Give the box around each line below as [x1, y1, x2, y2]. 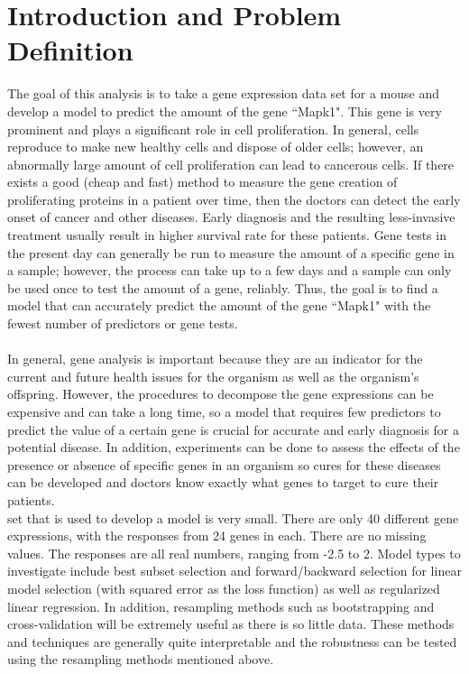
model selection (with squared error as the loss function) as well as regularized [7, 578, 440, 597]
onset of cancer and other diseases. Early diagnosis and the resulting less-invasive [7, 208, 455, 226]
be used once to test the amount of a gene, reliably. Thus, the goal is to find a [7, 278, 438, 297]
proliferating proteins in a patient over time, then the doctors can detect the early [7, 189, 461, 208]
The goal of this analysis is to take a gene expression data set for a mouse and [7, 84, 439, 103]
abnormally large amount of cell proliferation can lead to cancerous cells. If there [7, 154, 455, 173]
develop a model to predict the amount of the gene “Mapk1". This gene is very [7, 101, 442, 120]
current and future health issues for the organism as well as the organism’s [7, 366, 419, 385]
